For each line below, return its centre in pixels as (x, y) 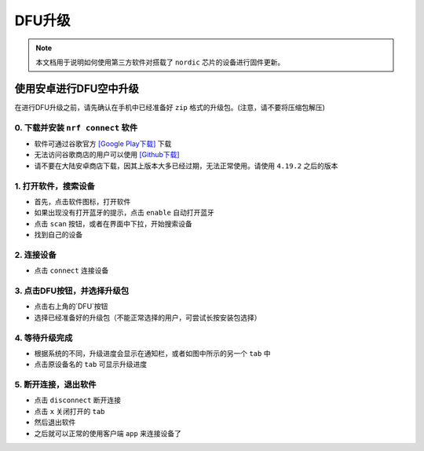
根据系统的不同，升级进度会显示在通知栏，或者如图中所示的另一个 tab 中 (152, 353)
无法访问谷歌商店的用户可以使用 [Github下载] (107, 155)
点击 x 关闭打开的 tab (69, 411)
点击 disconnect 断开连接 (78, 400)
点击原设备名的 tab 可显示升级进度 (91, 365)
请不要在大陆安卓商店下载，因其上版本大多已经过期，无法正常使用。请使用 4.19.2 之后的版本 (186, 166)
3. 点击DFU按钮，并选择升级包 (72, 291)
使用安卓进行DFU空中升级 (77, 88)
